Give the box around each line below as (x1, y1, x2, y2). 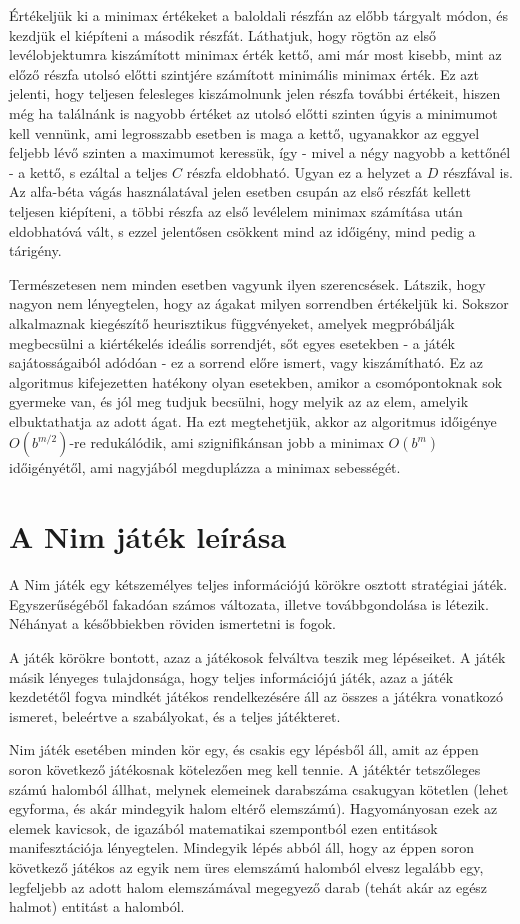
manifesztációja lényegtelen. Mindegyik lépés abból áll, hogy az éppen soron (9, 837, 475, 858)
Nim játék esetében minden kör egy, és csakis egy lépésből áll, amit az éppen (9, 739, 479, 760)
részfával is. (443, 161, 513, 182)
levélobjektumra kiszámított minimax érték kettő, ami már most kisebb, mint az (9, 44, 502, 65)
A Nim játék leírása (9, 516, 287, 557)
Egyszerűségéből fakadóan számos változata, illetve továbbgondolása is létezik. (9, 593, 489, 614)
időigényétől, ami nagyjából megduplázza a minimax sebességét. (9, 457, 401, 478)
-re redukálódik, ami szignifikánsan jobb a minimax (69, 432, 384, 453)
